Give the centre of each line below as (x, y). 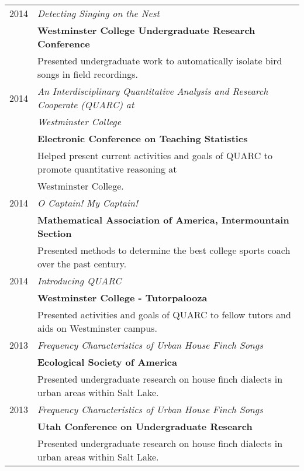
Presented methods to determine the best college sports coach (164, 250)
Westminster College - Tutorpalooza (122, 298)
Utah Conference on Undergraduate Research (145, 427)
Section (55, 233)
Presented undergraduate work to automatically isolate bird (160, 61)
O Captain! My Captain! (88, 203)
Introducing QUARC (80, 281)
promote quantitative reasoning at (107, 169)
